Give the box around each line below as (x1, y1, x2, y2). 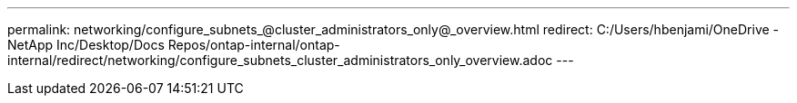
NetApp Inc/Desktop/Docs (7, 37, 165, 52)
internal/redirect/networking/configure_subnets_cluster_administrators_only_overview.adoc (7, 52, 553, 68)
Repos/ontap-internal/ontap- (167, 37, 340, 52)
